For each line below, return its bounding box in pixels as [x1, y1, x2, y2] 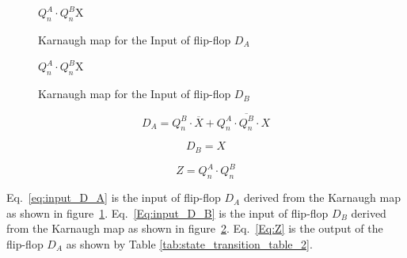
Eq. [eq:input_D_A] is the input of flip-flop [6, 189, 221, 206]
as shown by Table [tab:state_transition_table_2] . [66, 235, 313, 252]
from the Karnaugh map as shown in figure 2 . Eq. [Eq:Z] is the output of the [6, 220, 383, 237]
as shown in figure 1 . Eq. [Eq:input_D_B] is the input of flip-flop [6, 204, 329, 221]
